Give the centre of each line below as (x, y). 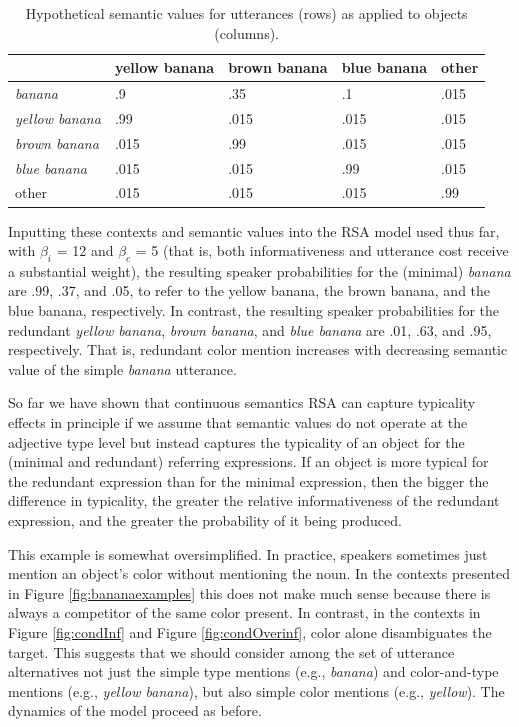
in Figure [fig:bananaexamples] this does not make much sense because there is (249, 592)
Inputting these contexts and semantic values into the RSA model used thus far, (254, 230)
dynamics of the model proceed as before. (135, 710)
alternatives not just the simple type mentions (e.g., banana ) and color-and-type (253, 671)
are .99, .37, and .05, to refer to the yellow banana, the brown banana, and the (249, 290)
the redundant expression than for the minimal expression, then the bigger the (248, 480)
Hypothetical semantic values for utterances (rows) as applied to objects (246, 13)
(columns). (246, 32)
